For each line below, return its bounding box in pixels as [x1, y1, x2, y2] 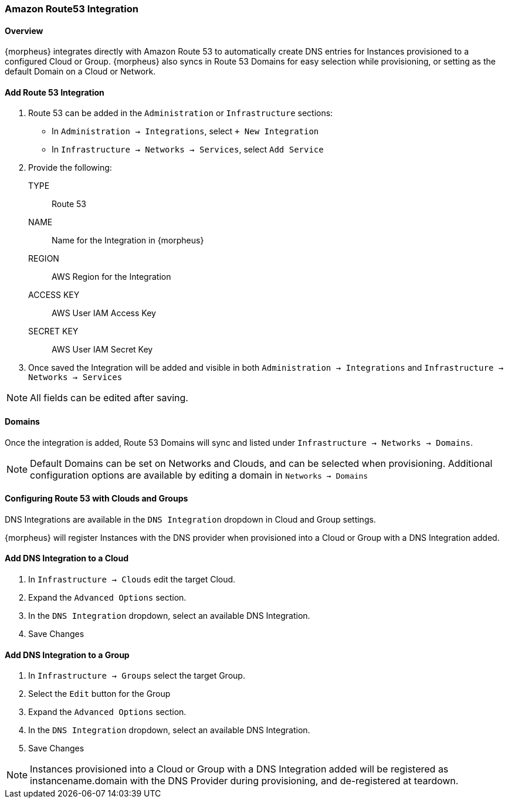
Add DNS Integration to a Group [5, 649, 130, 660]
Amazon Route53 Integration [5, 3, 138, 15]
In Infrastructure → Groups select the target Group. [28, 670, 245, 681]
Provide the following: [28, 162, 112, 173]
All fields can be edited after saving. [30, 392, 188, 404]
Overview [5, 25, 43, 36]
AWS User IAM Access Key [52, 308, 156, 319]
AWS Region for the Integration [52, 272, 171, 282]
